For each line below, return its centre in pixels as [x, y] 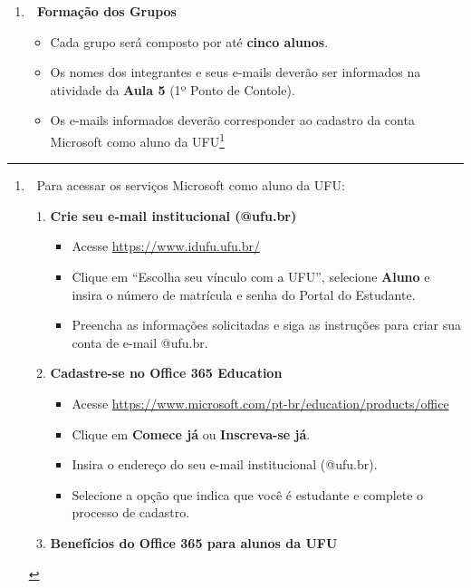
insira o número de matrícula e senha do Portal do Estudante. [244, 294]
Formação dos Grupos [107, 11]
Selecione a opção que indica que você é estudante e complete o [248, 494]
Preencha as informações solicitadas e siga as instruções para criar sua [267, 325]
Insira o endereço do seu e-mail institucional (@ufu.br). [225, 464]
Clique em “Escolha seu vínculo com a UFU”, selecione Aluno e [251, 276]
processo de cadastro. [131, 512]
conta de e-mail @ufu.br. [140, 342]
